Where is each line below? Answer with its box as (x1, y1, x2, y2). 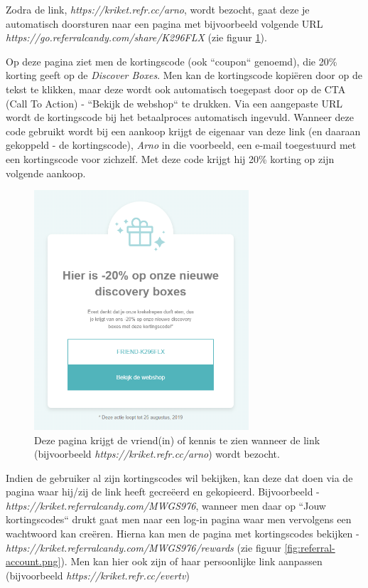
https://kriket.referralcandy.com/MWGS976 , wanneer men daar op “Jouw (6, 498, 326, 513)
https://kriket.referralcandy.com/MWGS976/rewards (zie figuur (6, 540, 281, 555)
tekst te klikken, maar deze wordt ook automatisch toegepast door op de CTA (6, 81, 346, 96)
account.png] (6, 554, 61, 569)
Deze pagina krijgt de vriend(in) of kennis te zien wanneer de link (34, 432, 320, 447)
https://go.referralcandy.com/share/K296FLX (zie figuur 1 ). (6, 30, 267, 45)
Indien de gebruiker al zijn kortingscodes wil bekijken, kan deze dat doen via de (6, 470, 353, 485)
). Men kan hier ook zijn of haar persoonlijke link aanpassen (60, 554, 323, 569)
